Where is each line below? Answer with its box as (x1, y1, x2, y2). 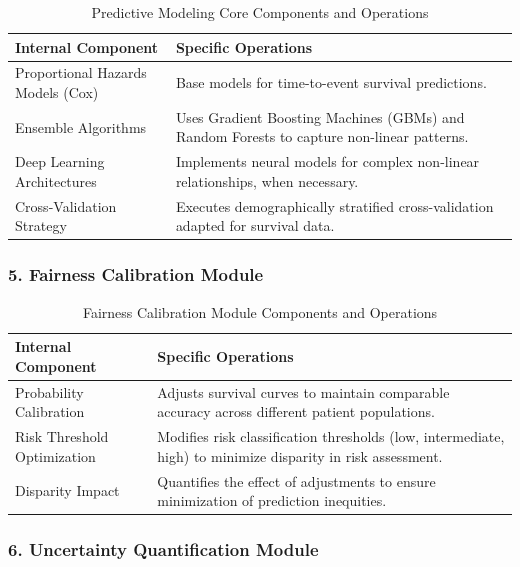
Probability (15, 381, 84, 402)
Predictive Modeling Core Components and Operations (91, 2, 429, 22)
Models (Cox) (15, 82, 99, 103)
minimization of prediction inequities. (157, 490, 387, 511)
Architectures (15, 170, 97, 191)
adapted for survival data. (175, 215, 335, 236)
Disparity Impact (15, 480, 120, 501)
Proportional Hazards (15, 62, 147, 83)
